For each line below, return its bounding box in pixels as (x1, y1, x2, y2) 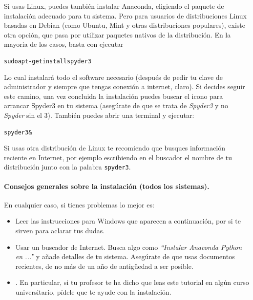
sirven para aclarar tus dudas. (15, 225, 105, 236)
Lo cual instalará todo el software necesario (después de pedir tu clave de (4, 72, 223, 82)
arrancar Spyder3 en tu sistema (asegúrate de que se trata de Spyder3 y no (4, 100, 228, 111)
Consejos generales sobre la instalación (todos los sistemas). (4, 181, 210, 191)
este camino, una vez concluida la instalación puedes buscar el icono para (4, 91, 223, 101)
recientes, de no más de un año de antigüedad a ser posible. (15, 261, 193, 271)
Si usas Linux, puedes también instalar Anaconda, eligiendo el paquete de (4, 1, 224, 11)
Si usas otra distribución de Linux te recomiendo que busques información (4, 143, 226, 153)
